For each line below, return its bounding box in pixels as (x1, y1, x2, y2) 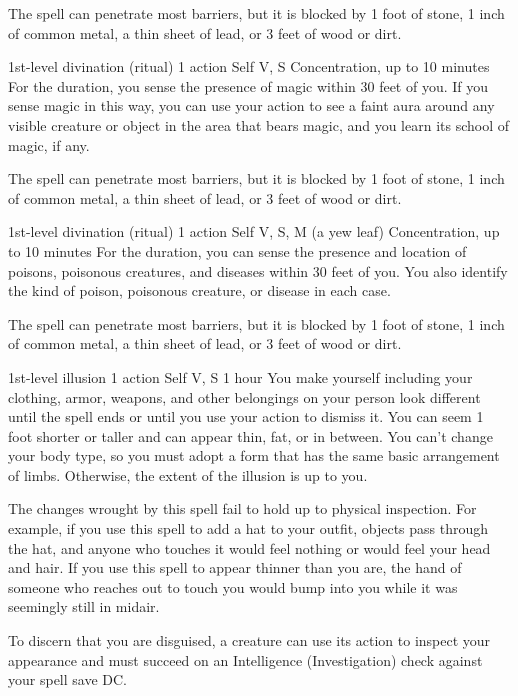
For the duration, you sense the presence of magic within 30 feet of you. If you (8, 75, 489, 96)
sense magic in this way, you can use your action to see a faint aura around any (8, 95, 495, 116)
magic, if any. (8, 134, 90, 155)
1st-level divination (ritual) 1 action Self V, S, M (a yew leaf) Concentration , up (8, 221, 500, 242)
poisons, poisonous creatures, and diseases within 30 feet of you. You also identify (8, 260, 508, 281)
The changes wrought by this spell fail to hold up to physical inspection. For (8, 498, 477, 519)
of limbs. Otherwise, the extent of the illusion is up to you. (8, 464, 368, 485)
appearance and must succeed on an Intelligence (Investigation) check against (8, 649, 483, 670)
